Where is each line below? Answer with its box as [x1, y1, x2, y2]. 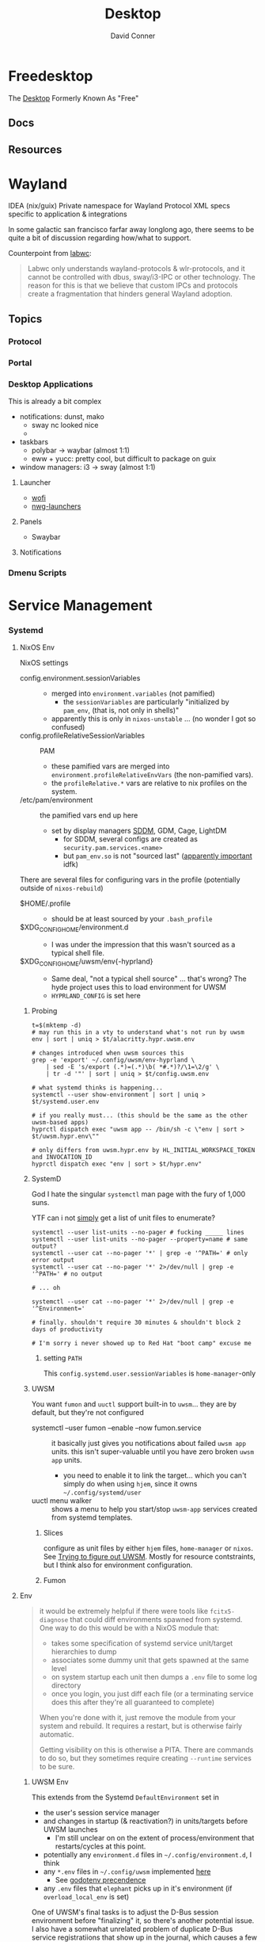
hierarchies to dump [51, 1646, 117, 1656]
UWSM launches [43, 1824, 98, 1834]
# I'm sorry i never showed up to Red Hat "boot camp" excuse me [31, 1339, 252, 1347]
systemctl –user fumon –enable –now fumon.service [31, 1423, 202, 1433]
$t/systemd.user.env [31, 1097, 100, 1105]
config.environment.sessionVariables [19, 673, 141, 683]
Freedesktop [8, 67, 93, 85]
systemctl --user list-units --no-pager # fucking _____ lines [31, 1228, 245, 1236]
